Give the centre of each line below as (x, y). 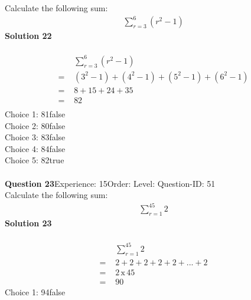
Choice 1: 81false (35, 113)
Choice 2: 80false (35, 125)
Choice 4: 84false (35, 148)
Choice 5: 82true (35, 160)
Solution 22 (28, 36)
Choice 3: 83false (35, 137)
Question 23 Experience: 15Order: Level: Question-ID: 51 (110, 183)
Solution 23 (28, 223)
